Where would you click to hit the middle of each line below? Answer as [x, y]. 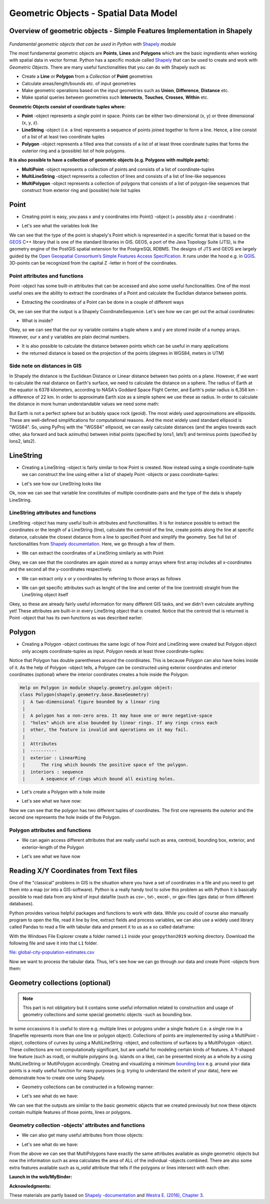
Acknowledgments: [30, 1186]
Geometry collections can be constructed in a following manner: [88, 1087]
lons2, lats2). [22, 441]
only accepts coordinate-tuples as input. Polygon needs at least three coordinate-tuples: [113, 651]
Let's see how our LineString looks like [61, 484]
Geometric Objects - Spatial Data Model [93, 13]
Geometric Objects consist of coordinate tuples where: [67, 106]
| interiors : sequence [53, 772]
